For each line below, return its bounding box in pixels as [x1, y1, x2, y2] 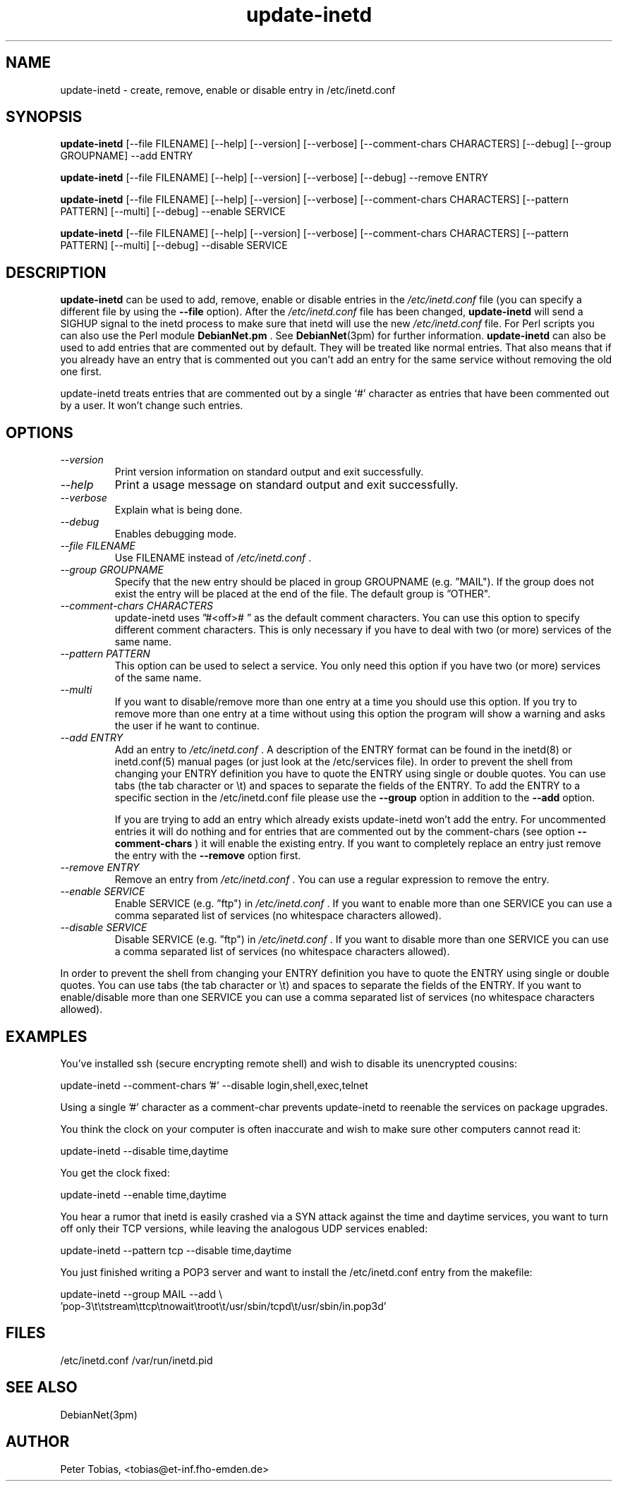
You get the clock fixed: [60, 1166, 170, 1179]
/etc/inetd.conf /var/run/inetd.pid [60, 1354, 213, 1366]
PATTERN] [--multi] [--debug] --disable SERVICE [60, 239, 288, 252]
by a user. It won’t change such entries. [60, 399, 243, 412]
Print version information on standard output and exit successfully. [114, 466, 424, 478]
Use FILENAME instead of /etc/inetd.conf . [114, 552, 312, 564]
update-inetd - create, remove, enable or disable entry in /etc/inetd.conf [60, 83, 396, 96]
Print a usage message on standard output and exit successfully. [114, 478, 459, 492]
